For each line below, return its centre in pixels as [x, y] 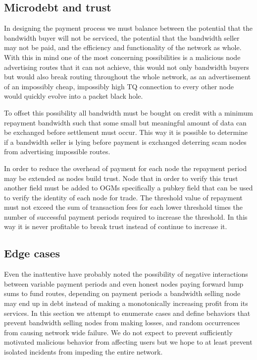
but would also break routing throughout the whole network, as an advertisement [128, 77]
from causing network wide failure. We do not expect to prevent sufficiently [118, 332]
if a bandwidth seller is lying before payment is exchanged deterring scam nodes [125, 142]
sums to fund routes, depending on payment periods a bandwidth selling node [122, 293]
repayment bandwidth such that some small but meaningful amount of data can [125, 122]
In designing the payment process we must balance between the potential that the [128, 28]
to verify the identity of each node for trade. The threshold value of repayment [123, 197]
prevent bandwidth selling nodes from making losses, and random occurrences [122, 323]
